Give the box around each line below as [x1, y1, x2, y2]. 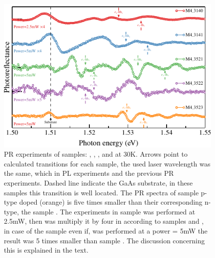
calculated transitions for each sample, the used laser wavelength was [4, 158, 211, 168]
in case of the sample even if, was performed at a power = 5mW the [4, 226, 208, 236]
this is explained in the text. [4, 245, 88, 255]
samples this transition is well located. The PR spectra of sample [4, 187, 199, 197]
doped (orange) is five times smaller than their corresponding [19, 197, 203, 207]
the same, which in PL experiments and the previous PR [4, 168, 174, 178]
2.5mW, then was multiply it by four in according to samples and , [4, 216, 204, 226]
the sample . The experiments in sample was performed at [21, 206, 195, 216]
